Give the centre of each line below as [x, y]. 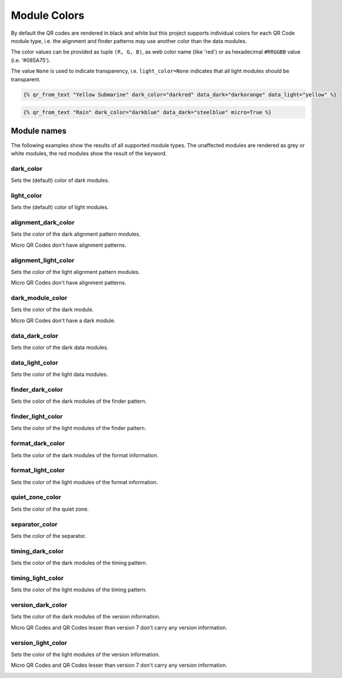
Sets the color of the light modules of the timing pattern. [79, 590]
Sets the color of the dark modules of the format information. [85, 455]
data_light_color [34, 362]
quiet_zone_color [36, 497]
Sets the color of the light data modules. [59, 375]
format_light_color [38, 470]
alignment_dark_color [43, 222]
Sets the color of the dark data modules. [60, 347]
